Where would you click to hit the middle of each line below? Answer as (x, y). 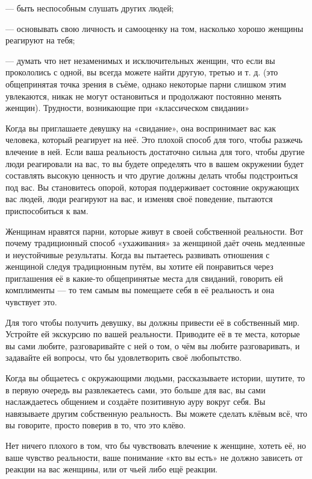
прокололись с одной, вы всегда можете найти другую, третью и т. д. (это (142, 72)
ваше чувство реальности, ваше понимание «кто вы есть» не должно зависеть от (154, 457)
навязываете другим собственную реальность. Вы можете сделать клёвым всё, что (156, 413)
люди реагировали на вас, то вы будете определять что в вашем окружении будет (154, 163)
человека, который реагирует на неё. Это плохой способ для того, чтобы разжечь (154, 140)
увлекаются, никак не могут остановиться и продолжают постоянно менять (144, 96)
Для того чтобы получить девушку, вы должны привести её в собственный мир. (153, 322)
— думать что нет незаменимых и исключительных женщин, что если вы (140, 60)
